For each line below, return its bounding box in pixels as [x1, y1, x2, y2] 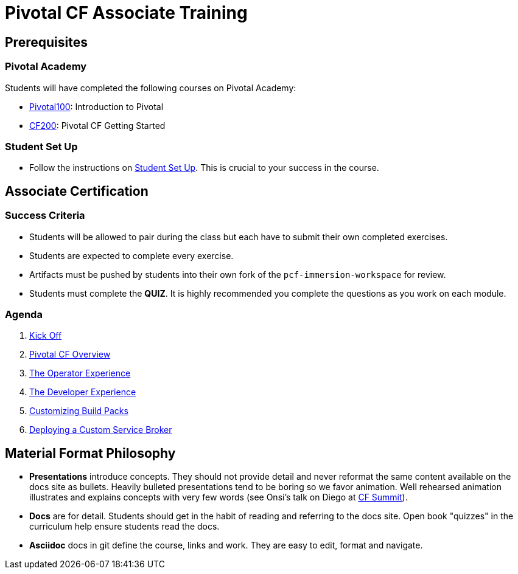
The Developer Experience [29, 387, 136, 398]
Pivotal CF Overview [29, 349, 111, 360]
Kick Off [29, 330, 62, 341]
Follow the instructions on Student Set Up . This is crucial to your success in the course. [29, 162, 379, 173]
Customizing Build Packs [29, 406, 128, 417]
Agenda [5, 308, 43, 320]
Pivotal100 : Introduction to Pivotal [29, 101, 164, 112]
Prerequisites [5, 34, 88, 50]
